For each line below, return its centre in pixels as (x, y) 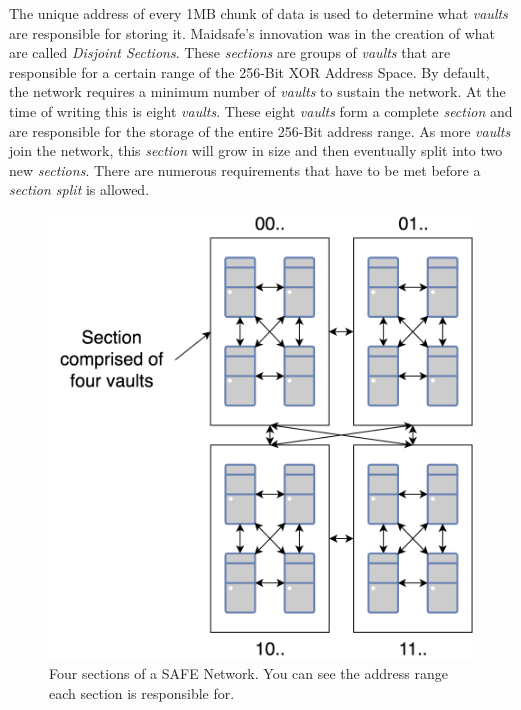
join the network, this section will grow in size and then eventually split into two (256, 150)
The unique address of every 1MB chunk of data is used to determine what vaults (258, 13)
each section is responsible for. (142, 692)
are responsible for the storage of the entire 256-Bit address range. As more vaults (260, 130)
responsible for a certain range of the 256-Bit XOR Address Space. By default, (249, 71)
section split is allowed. (79, 189)
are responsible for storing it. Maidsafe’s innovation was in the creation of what (252, 32)
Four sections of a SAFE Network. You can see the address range (248, 673)
